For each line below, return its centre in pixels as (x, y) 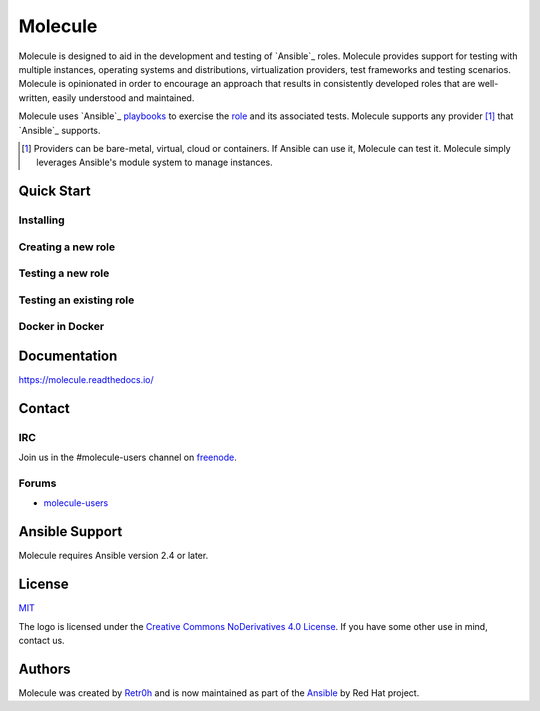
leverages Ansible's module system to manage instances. (155, 162)
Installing (41, 220)
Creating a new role (66, 247)
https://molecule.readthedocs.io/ (86, 380)
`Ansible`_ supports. (59, 130)
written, (34, 97)
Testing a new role (64, 273)
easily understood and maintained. (123, 97)
